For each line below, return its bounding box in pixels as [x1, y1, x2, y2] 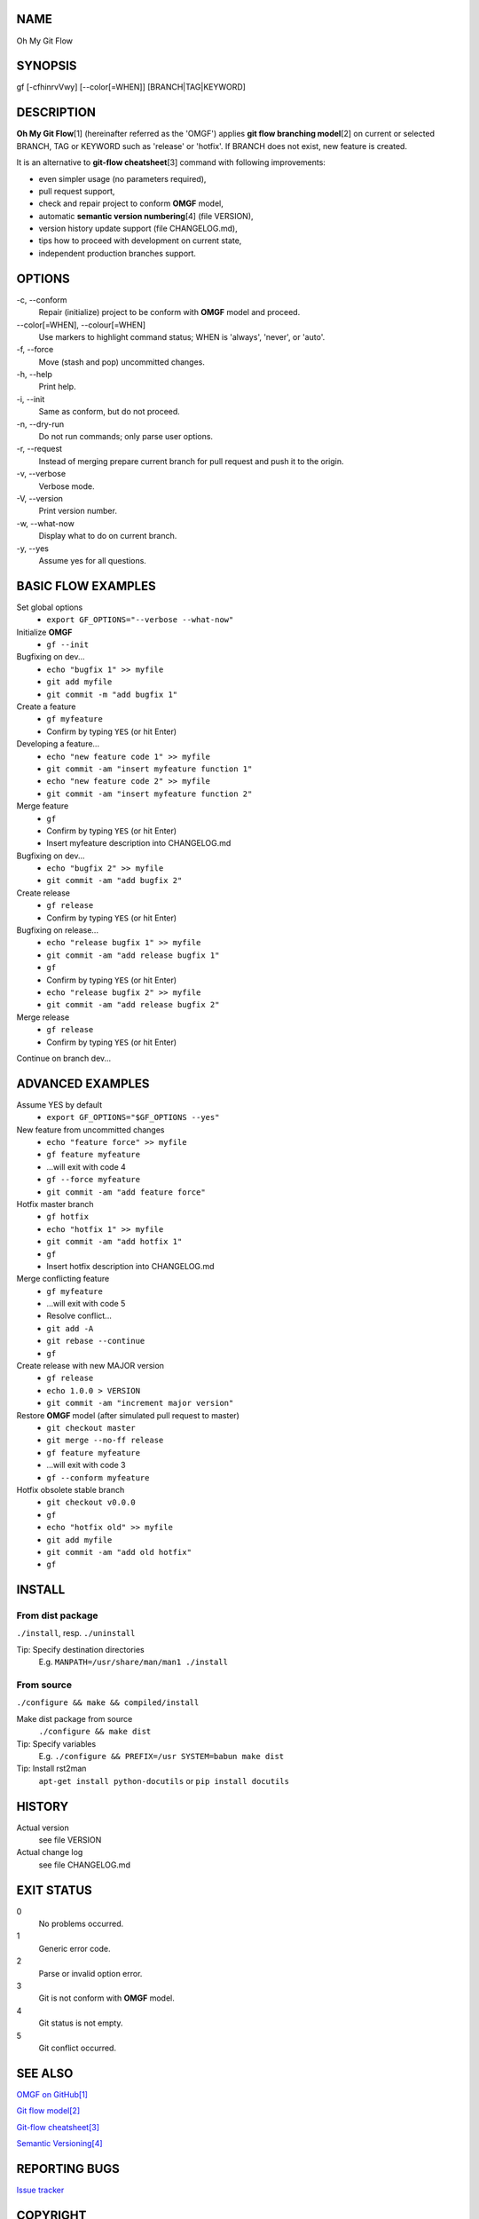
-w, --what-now [16, 517, 75, 528]
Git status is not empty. [38, 2018, 123, 2028]
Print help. [38, 382, 76, 392]
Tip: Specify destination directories [16, 1644, 145, 1654]
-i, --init [16, 393, 45, 404]
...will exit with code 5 [46, 1299, 126, 1309]
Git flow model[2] [16, 2105, 80, 2116]
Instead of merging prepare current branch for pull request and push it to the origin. [38, 455, 344, 466]
